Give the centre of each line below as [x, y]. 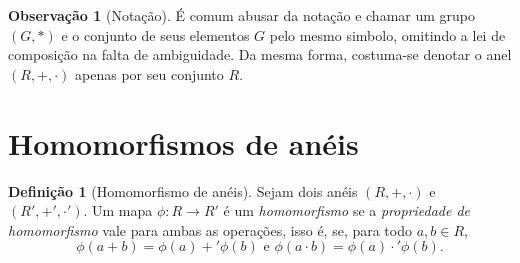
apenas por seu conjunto [149, 73]
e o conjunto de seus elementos [155, 34]
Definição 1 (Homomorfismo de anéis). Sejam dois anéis [183, 190]
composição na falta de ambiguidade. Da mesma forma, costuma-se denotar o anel [260, 54]
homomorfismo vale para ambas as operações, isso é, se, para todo [210, 229]
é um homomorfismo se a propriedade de [347, 210]
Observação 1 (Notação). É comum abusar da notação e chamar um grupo [241, 15]
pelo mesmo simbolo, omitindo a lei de [387, 34]
